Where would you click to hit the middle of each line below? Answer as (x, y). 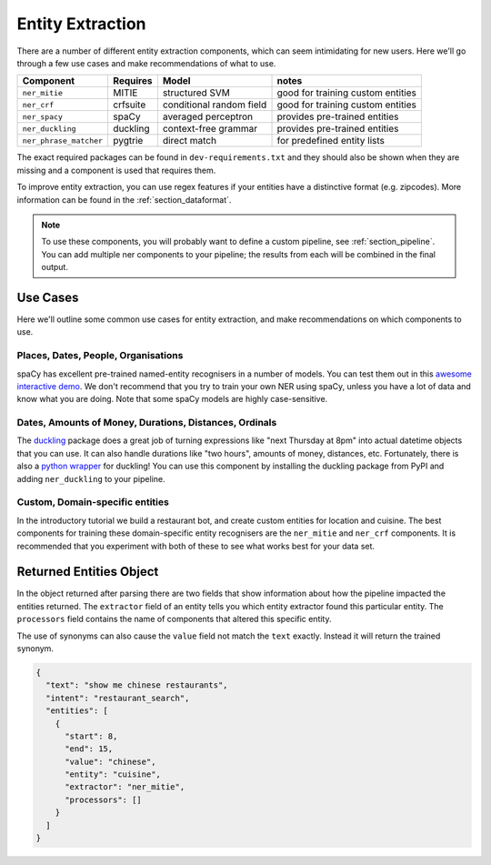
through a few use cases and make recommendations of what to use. (146, 63)
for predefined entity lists (331, 141)
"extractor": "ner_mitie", (125, 787)
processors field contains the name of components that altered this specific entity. (174, 619)
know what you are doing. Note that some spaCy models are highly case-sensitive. (172, 399)
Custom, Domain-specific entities (93, 502)
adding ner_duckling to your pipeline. (91, 478)
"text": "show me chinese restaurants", (137, 685)
